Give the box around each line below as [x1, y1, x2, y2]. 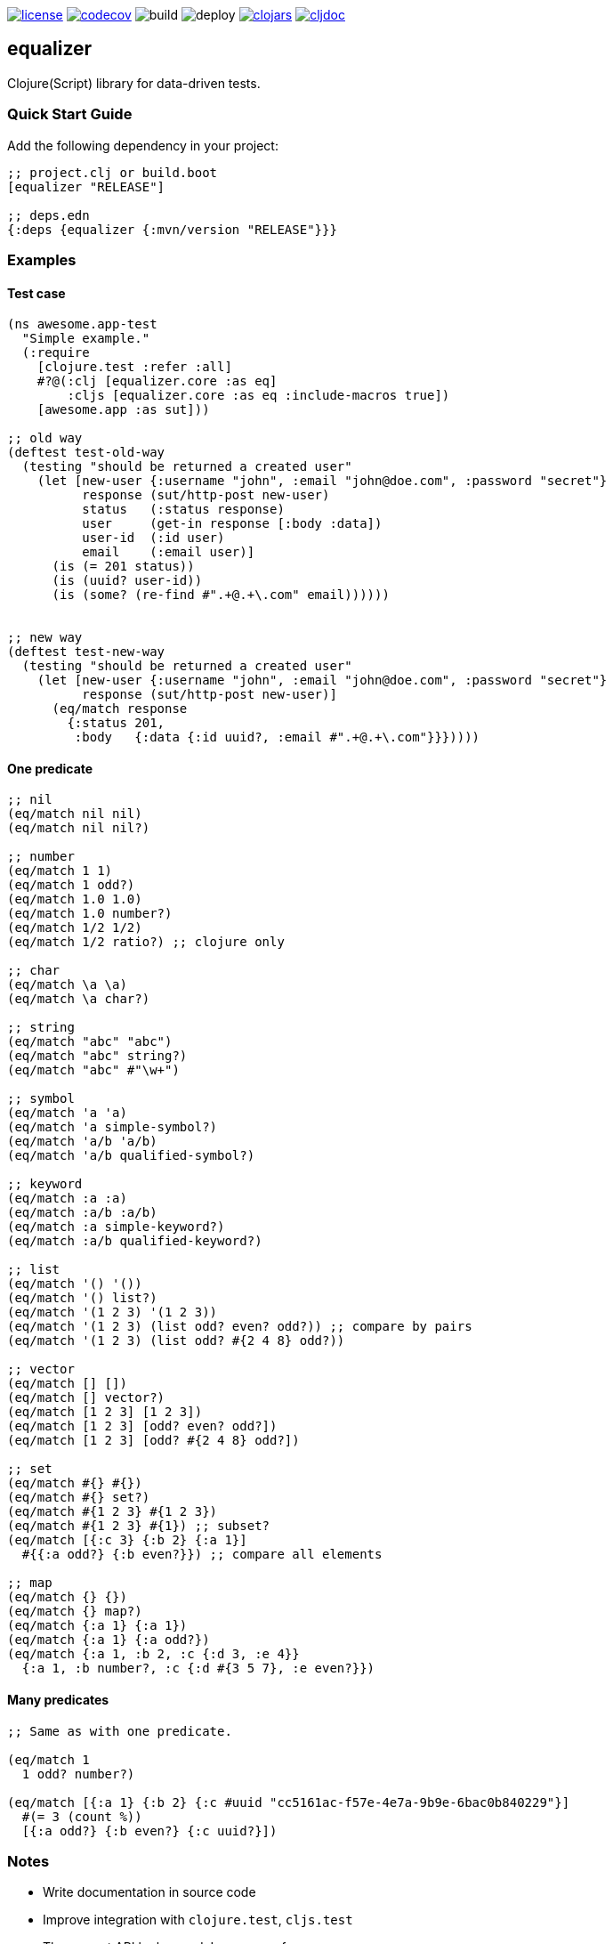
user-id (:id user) [82, 531, 225, 546]
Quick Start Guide [7, 105, 133, 124]
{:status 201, [67, 716, 165, 731]
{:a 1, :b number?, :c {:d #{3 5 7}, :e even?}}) [21, 1661, 375, 1676]
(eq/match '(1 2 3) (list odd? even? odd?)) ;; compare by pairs [7, 1319, 472, 1334]
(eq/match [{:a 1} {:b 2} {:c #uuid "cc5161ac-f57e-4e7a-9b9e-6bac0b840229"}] [7, 1794, 570, 1810]
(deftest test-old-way [7, 445, 165, 460]
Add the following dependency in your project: [7, 137, 278, 153]
